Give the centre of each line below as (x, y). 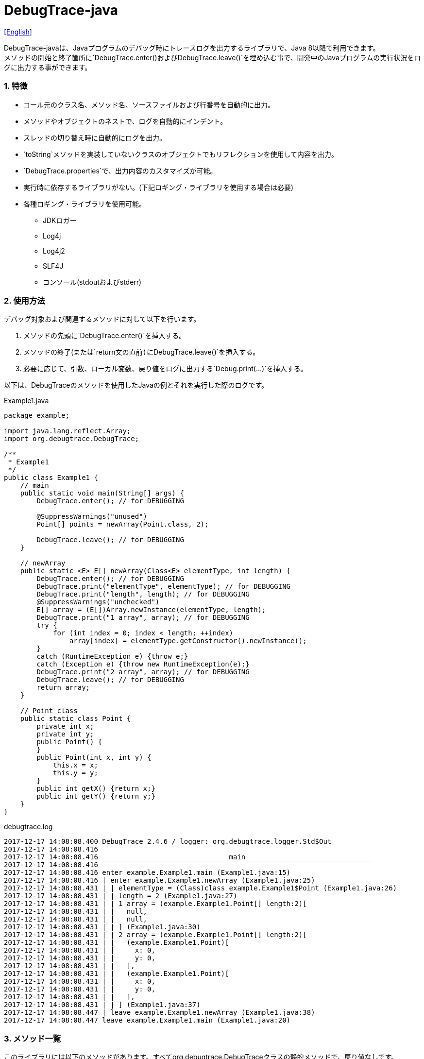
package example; (37, 416)
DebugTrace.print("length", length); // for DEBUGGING (143, 594)
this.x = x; (76, 765)
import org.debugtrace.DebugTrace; (72, 439)
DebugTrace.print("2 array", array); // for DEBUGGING (143, 672)
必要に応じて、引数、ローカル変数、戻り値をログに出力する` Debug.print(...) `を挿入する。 (165, 369)
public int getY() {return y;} (96, 796)
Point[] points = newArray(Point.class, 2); (123, 524)
